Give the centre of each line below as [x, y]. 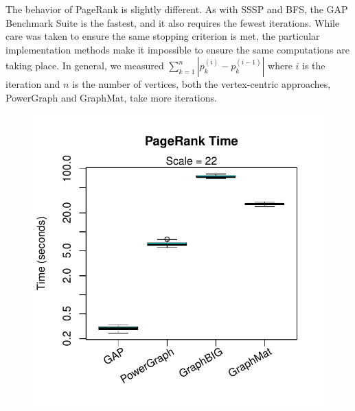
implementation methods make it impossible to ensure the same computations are [177, 49]
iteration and [33, 84]
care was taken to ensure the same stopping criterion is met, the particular [163, 36]
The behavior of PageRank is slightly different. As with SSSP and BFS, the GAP [177, 9]
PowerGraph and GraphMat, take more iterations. [111, 97]
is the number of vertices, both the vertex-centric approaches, [202, 84]
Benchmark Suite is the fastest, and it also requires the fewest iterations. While [173, 22]
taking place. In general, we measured [85, 66]
